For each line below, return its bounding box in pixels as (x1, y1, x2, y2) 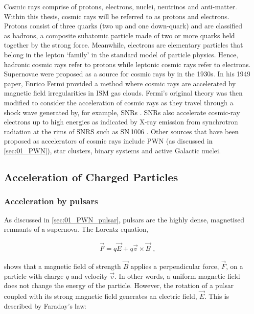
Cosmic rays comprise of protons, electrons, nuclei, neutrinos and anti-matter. (4, 1, 237, 11)
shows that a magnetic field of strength (4, 261, 121, 271)
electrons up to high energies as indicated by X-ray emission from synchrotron (4, 117, 238, 127)
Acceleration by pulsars (4, 195, 98, 207)
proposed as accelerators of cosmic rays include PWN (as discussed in (4, 136, 213, 146)
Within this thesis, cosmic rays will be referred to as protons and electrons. (4, 11, 230, 21)
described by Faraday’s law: (4, 300, 87, 311)
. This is (204, 291, 229, 301)
